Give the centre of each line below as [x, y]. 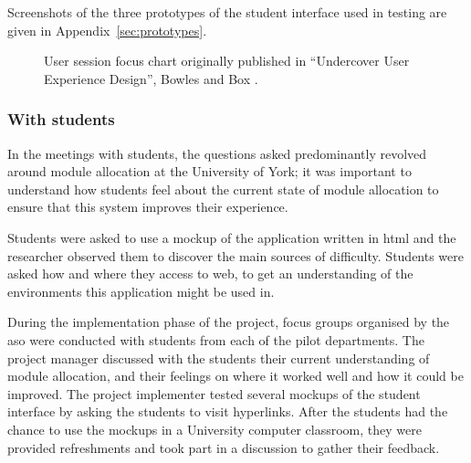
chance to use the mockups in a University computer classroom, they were [215, 429]
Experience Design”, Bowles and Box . [151, 78]
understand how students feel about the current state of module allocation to [223, 189]
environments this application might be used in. [141, 291]
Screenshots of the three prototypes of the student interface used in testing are [227, 12]
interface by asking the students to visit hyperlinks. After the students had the [228, 411]
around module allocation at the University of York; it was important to [209, 171]
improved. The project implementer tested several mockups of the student [214, 393]
